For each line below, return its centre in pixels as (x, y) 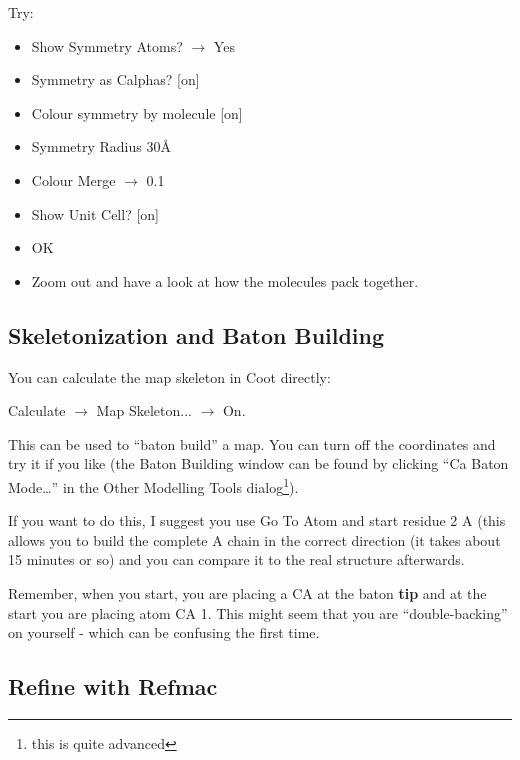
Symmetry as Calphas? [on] (115, 79)
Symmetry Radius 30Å (101, 146)
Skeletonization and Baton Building (196, 334)
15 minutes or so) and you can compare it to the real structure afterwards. (236, 559)
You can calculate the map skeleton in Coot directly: (169, 376)
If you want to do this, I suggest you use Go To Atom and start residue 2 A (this (257, 520)
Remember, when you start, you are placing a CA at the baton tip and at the (247, 592)
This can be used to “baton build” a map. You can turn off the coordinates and (252, 443)
